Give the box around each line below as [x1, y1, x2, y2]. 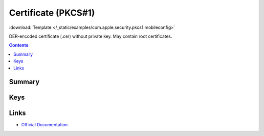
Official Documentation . [21, 122, 69, 128]
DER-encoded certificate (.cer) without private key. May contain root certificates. [9, 33, 172, 39]
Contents [9, 42, 29, 48]
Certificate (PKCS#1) [9, 7, 95, 18]
